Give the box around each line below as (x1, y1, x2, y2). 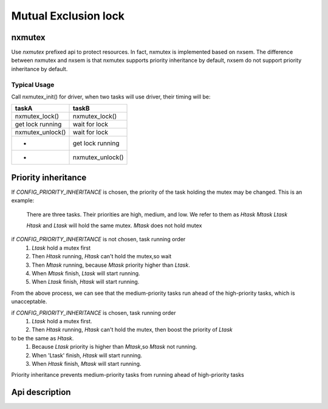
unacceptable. (11, 298, 47, 305)
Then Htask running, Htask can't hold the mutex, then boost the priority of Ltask (32, 326, 233, 334)
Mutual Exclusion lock (11, 9, 125, 22)
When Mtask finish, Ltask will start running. (32, 270, 140, 277)
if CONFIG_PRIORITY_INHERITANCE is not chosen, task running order (11, 236, 186, 243)
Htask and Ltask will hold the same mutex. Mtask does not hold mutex (26, 222, 202, 229)
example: (11, 197, 35, 204)
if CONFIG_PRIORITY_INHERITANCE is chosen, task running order (11, 309, 176, 316)
